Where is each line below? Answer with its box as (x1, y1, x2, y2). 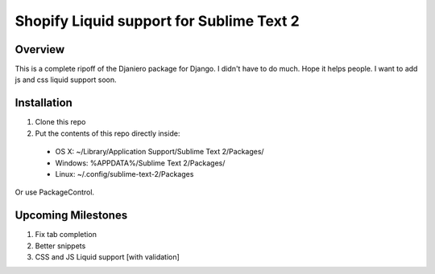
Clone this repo (35, 117, 86, 127)
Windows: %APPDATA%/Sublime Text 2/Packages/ (55, 157, 226, 168)
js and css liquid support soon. (14, 75, 117, 84)
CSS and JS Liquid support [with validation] (35, 252, 180, 261)
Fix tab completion (35, 230, 97, 239)
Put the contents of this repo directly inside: (35, 129, 180, 138)
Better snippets (35, 241, 86, 251)
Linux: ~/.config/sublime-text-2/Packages (55, 169, 194, 178)
